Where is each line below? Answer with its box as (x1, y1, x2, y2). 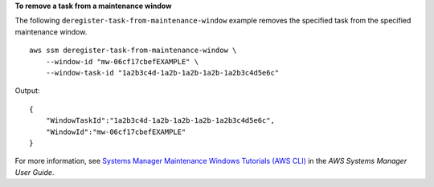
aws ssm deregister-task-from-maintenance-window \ (29, 46, 237, 55)
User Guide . (14, 167, 55, 177)
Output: (14, 86, 40, 96)
